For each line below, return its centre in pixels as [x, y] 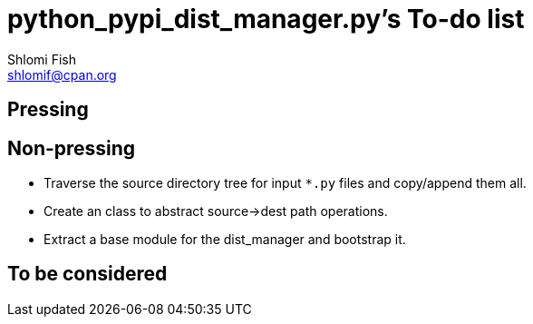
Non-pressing [72, 148]
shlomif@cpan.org [62, 74]
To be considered [87, 274]
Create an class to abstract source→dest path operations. [216, 211]
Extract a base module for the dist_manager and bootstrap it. [225, 240]
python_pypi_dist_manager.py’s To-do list [266, 19]
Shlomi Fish [42, 59]
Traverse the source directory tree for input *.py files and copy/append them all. [285, 183]
